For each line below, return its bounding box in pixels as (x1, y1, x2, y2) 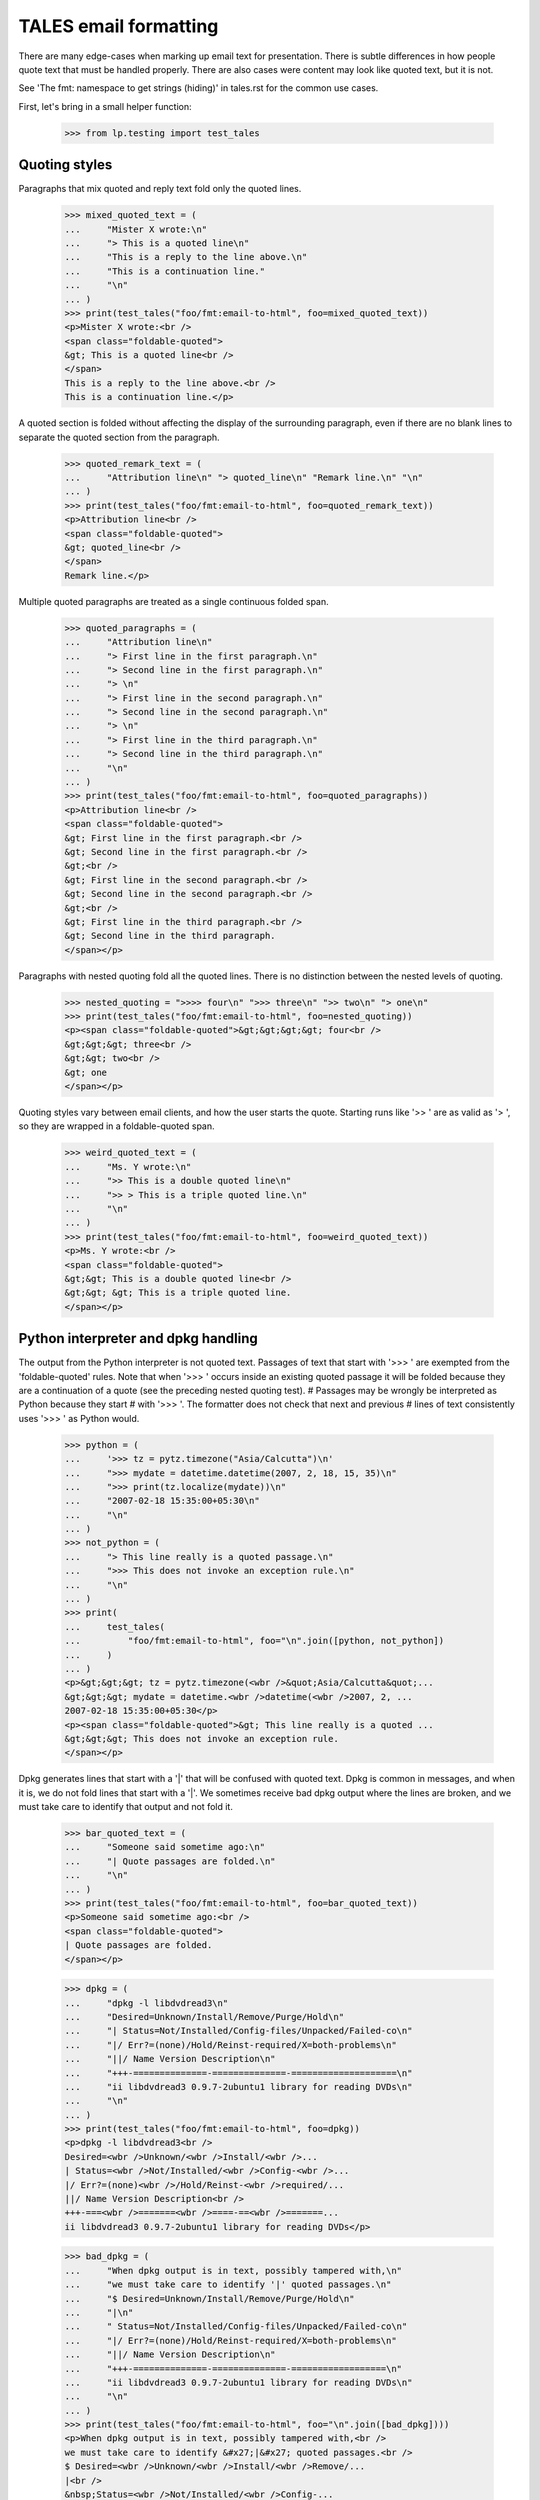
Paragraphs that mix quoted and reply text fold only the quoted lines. (18, 183, 302, 195)
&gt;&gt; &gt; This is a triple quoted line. (64, 1287, 292, 1299)
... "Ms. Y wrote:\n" (64, 1161, 192, 1172)
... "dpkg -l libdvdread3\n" (64, 1997, 229, 2009)
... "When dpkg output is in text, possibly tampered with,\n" (64, 2265, 403, 2276)
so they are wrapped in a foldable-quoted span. (18, 1120, 215, 1132)
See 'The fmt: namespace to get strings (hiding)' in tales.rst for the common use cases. (18, 82, 379, 94)
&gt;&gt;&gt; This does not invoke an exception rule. (64, 1733, 339, 1744)
